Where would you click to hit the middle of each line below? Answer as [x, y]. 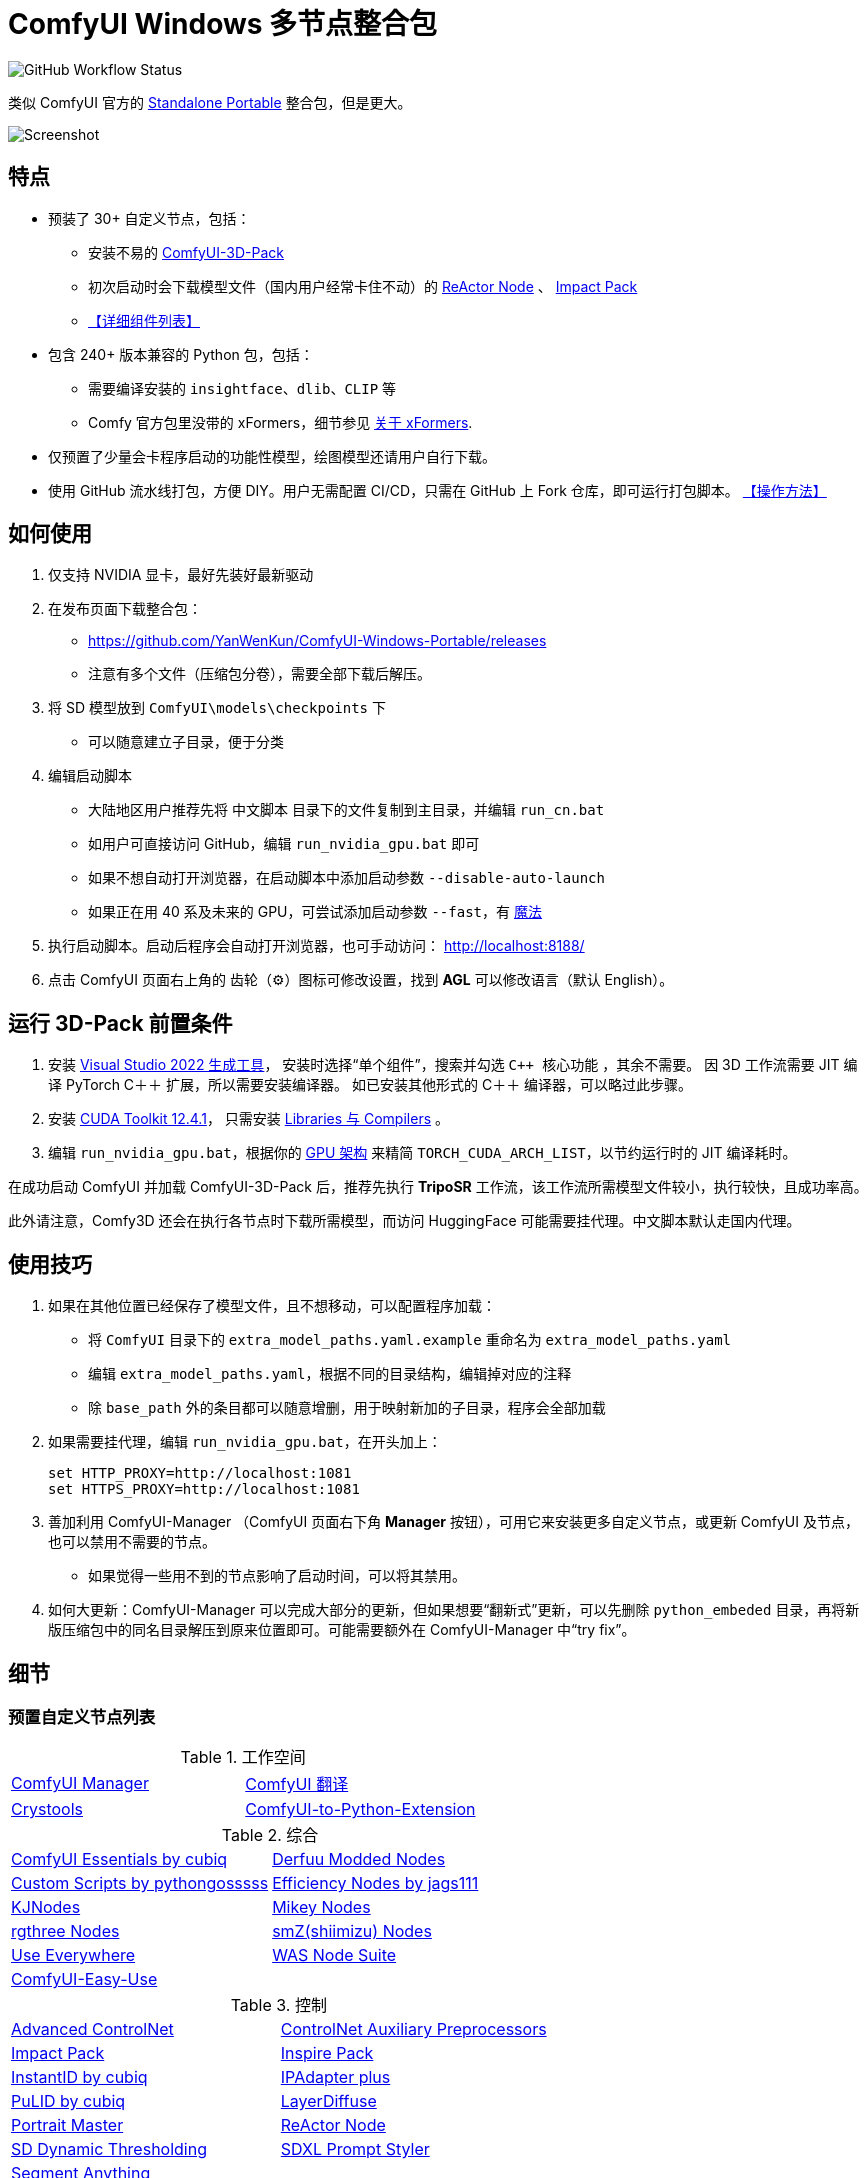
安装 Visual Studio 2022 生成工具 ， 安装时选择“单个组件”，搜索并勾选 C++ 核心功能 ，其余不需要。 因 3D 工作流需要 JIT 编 [453, 1065]
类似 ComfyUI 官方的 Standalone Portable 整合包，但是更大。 [210, 102]
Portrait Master [67, 2125]
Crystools [47, 1809]
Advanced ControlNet [92, 2029]
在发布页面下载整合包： [125, 609]
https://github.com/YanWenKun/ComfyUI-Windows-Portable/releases [317, 641]
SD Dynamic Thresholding [109, 2149]
